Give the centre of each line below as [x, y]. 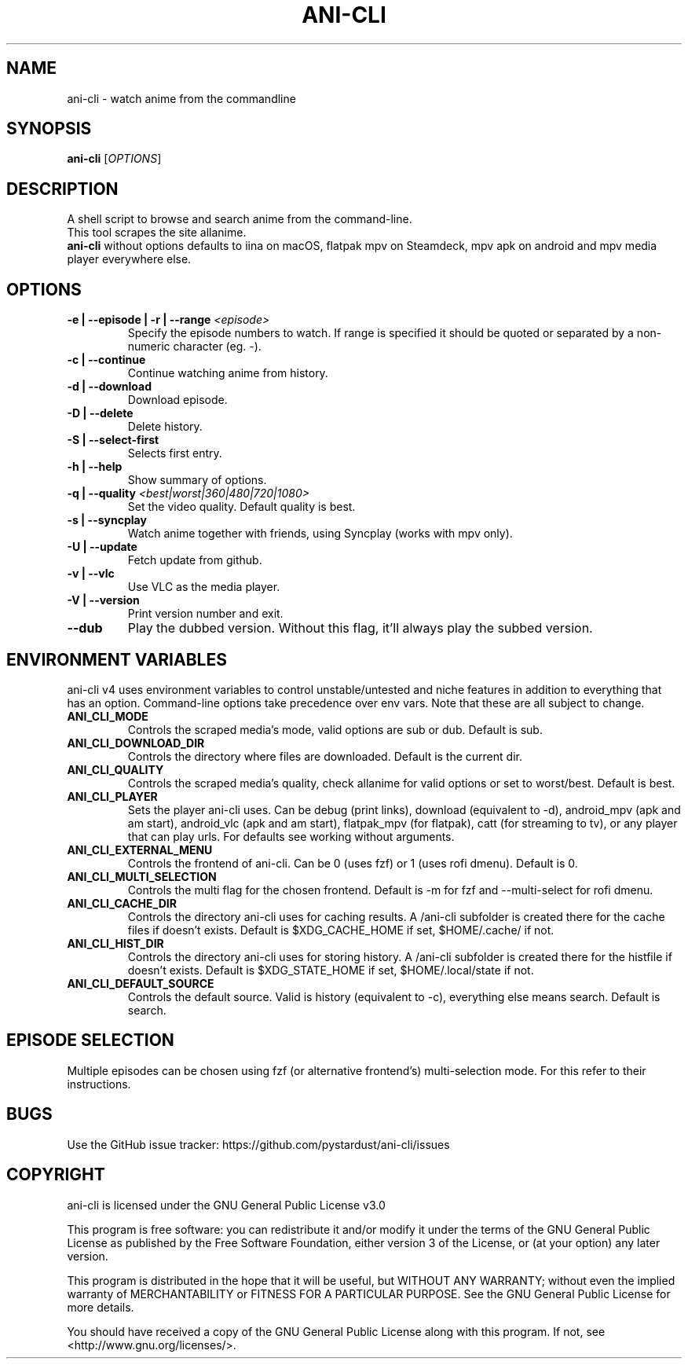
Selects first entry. [175, 453]
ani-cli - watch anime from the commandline [181, 98]
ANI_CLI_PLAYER [112, 796]
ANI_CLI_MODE [108, 716]
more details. [101, 1307]
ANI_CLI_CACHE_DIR [122, 903]
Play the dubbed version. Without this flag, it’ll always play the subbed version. [360, 628]
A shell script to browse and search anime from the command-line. [240, 219]
